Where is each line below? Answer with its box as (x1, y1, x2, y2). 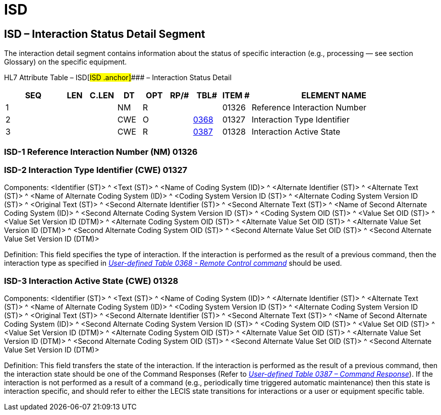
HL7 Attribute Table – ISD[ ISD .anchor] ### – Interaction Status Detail (4, 73, 232, 82)
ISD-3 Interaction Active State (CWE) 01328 (4, 275, 179, 286)
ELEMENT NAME (301, 90, 366, 101)
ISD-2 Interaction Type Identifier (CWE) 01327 (4, 164, 188, 175)
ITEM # (222, 90, 250, 101)
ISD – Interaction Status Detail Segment (4, 27, 205, 40)
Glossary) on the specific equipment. (4, 57, 127, 67)
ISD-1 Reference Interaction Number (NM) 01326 (4, 146, 198, 157)
